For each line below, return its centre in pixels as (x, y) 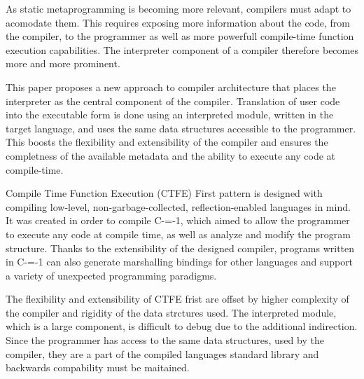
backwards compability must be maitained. (98, 367)
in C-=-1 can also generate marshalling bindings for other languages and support (180, 262)
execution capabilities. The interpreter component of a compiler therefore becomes (182, 49)
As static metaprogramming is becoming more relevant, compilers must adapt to (178, 8)
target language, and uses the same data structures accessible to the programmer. (181, 128)
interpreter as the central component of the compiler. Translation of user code (173, 101)
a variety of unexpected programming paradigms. (111, 275)
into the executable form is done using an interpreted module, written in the (170, 115)
